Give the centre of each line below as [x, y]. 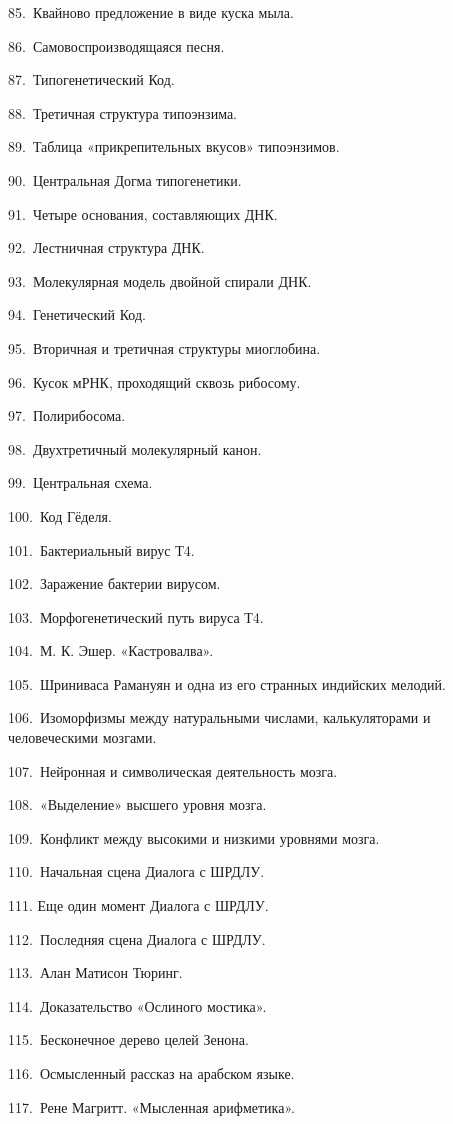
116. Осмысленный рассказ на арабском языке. [151, 1073]
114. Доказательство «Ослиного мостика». [137, 1005]
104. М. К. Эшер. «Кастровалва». [111, 650]
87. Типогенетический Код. [91, 79]
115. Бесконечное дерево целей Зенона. [128, 1039]
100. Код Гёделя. [60, 515]
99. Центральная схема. [80, 482]
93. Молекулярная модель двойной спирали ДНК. [160, 280]
